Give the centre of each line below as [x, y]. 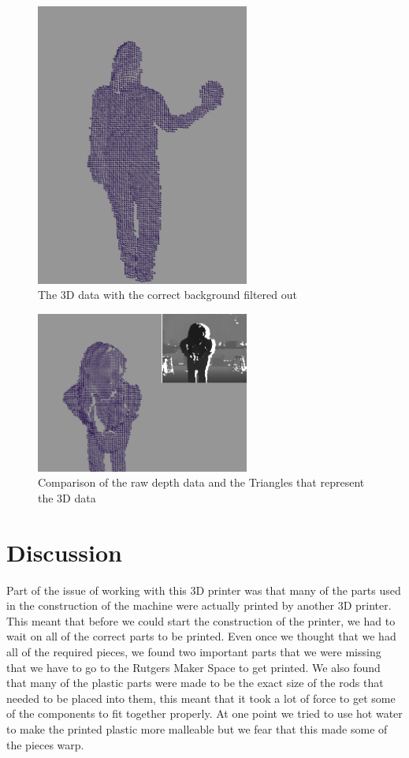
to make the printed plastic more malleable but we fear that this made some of [197, 728]
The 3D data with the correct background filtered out [167, 295]
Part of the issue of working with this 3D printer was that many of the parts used [204, 590]
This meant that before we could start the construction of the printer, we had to [201, 620]
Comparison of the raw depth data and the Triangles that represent [201, 482]
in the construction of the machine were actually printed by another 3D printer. [199, 605]
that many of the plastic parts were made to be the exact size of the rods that [195, 683]
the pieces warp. [45, 744]
